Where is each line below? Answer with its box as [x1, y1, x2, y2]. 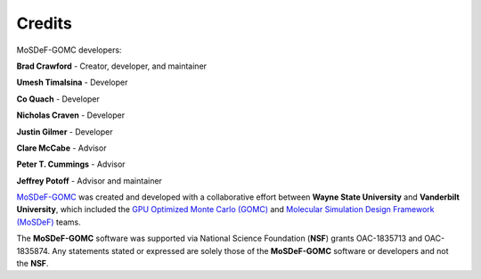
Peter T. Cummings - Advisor [16, 159, 126, 169]
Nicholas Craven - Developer [16, 110, 125, 120]
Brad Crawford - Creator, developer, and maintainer [16, 61, 208, 71]
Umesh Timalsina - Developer [16, 77, 128, 88]
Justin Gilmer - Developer [16, 126, 113, 137]
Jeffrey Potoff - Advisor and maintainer [16, 175, 162, 186]
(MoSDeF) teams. [16, 217, 82, 227]
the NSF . [16, 258, 49, 269]
